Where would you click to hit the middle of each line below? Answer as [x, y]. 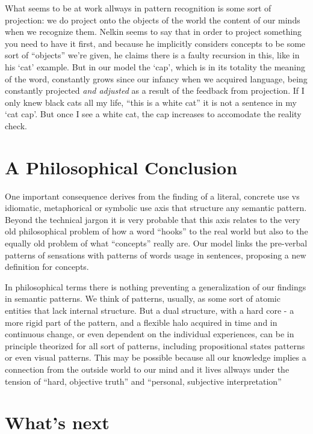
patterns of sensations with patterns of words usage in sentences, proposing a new [156, 255]
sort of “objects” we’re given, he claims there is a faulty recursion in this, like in [152, 55]
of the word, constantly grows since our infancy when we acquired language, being [156, 78]
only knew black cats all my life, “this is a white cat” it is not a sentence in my [151, 102]
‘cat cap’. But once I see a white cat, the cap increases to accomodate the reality [153, 114]
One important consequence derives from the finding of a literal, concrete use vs [152, 196]
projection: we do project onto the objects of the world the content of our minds [153, 20]
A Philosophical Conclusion [121, 167]
